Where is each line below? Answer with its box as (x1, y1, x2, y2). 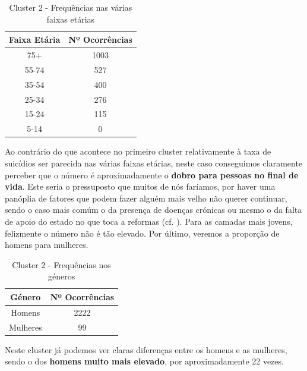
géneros (48, 270, 75, 282)
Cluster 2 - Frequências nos (12, 258, 111, 271)
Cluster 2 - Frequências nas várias (9, 1, 132, 13)
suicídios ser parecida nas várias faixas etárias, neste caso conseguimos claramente (5, 156, 303, 169)
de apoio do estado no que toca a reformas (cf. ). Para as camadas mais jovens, (5, 215, 293, 227)
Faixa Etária (9, 33, 61, 46)
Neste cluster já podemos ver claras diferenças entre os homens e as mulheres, (5, 343, 287, 356)
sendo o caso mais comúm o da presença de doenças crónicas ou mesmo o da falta (5, 203, 302, 216)
